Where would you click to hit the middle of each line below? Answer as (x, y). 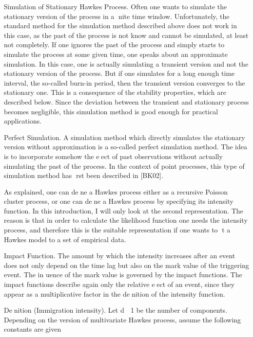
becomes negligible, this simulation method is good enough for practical (111, 111)
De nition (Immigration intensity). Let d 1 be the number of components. (116, 310)
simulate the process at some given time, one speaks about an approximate (116, 54)
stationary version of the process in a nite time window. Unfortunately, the (117, 16)
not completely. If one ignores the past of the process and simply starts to (114, 44)
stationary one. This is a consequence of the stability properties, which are (115, 92)
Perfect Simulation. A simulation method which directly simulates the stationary (125, 137)
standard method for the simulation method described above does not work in (121, 26)
